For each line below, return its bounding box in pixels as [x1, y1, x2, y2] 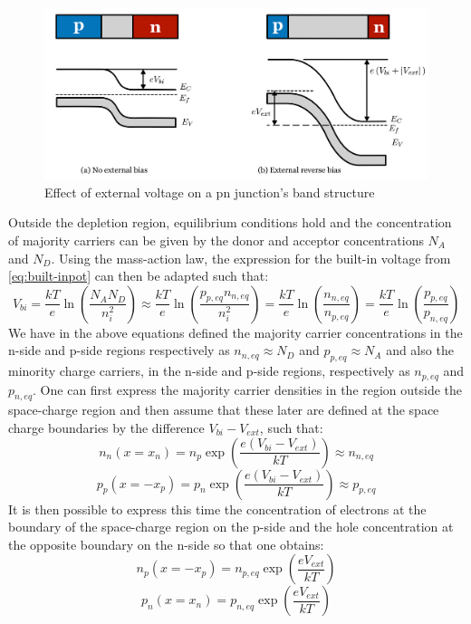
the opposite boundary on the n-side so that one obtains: [8, 534, 324, 553]
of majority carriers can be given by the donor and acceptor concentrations [8, 231, 424, 250]
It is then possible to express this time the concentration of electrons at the [8, 499, 427, 518]
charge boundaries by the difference [8, 418, 205, 437]
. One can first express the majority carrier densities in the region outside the [33, 379, 463, 398]
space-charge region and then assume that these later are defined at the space [8, 400, 439, 419]
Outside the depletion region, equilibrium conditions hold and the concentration [8, 213, 452, 232]
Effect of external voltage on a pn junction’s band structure [44, 182, 375, 201]
